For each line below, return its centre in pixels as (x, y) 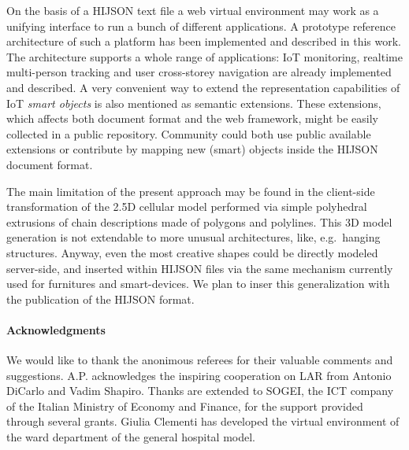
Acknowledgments (56, 329)
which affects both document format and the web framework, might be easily (192, 118)
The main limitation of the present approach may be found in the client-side (191, 191)
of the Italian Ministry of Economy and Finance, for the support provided (185, 406)
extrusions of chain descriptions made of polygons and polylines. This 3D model (199, 221)
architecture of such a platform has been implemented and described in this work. (204, 41)
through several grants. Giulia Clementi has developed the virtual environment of (203, 421)
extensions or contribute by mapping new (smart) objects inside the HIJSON (192, 149)
